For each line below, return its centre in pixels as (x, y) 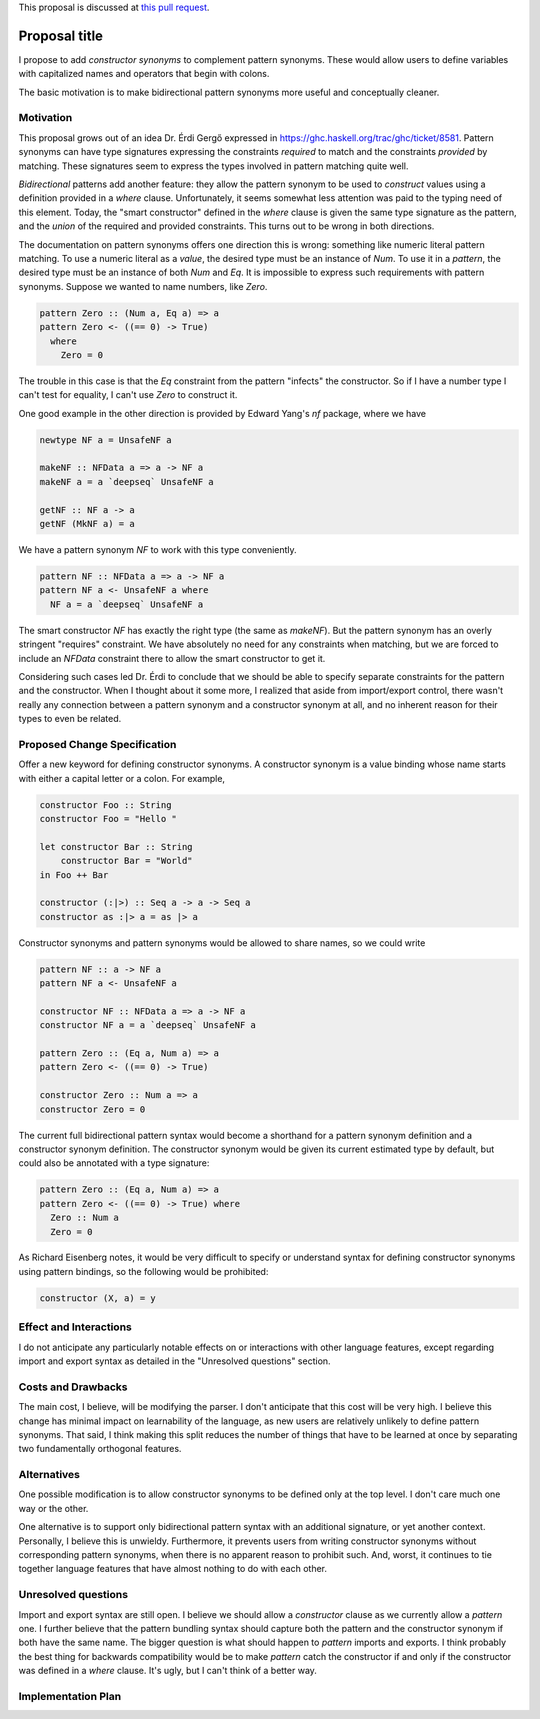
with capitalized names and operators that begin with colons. (144, 74)
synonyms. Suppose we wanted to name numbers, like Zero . (143, 286)
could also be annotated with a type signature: (114, 1163)
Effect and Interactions (75, 1327)
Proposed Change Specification (97, 744)
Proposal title (61, 35)
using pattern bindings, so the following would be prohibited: (143, 1271)
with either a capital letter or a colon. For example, (121, 778)
